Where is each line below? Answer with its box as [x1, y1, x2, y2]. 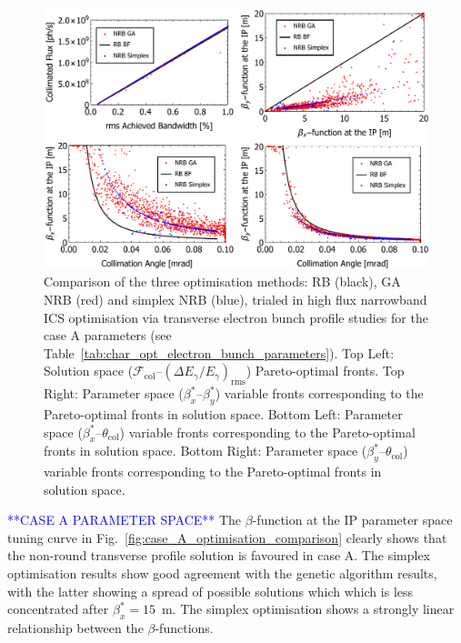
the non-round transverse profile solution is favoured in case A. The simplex [7, 546, 430, 565]
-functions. [155, 618, 214, 638]
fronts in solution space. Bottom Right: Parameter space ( [44, 441, 367, 460]
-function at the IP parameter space [252, 510, 453, 529]
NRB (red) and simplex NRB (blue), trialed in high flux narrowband [44, 289, 427, 308]
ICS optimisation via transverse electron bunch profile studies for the [44, 307, 428, 327]
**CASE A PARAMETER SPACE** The [7, 510, 242, 529]
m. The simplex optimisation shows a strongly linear [161, 599, 455, 618]
